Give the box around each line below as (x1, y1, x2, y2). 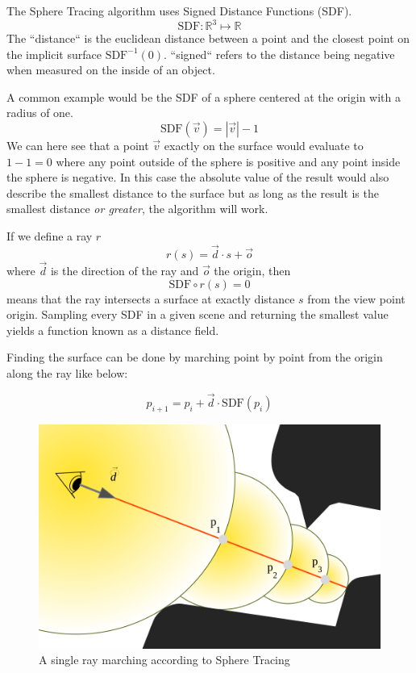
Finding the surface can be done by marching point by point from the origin (6, 349, 383, 366)
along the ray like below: (6, 365, 128, 382)
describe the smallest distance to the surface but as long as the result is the (6, 184, 379, 201)
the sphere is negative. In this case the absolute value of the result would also (6, 169, 389, 186)
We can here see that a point (6, 137, 149, 154)
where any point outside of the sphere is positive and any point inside (56, 153, 401, 169)
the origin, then (214, 262, 291, 279)
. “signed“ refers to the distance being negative (164, 45, 395, 62)
